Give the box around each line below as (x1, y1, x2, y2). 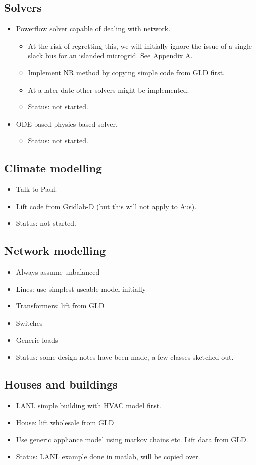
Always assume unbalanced (16, 266, 100, 277)
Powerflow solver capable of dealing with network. (16, 23, 171, 34)
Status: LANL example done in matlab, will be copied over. (16, 451, 200, 461)
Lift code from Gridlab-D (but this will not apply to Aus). (16, 201, 197, 211)
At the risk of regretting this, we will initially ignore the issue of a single (28, 40, 252, 51)
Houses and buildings (4, 376, 118, 392)
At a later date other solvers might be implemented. (28, 84, 189, 95)
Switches (16, 317, 43, 328)
